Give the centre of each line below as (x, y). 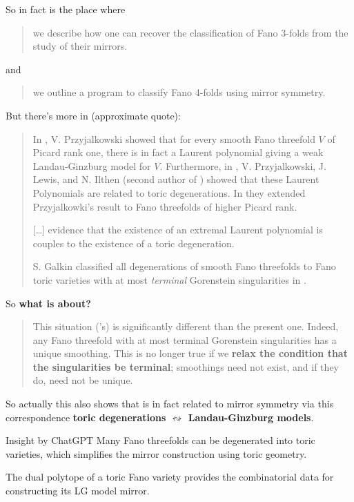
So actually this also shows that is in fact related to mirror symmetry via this (170, 404)
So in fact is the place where (66, 9)
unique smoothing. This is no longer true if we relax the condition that (190, 353)
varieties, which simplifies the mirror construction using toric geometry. (156, 453)
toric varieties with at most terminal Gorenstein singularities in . (169, 279)
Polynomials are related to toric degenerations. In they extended (169, 192)
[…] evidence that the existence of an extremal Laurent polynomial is (178, 230)
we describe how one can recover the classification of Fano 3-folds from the (190, 32)
